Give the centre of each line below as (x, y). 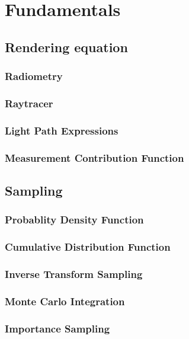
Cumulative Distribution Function (88, 247)
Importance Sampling (57, 328)
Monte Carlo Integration (65, 301)
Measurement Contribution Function (94, 157)
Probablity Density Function (74, 220)
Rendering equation (66, 47)
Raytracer (29, 103)
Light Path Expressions (62, 130)
